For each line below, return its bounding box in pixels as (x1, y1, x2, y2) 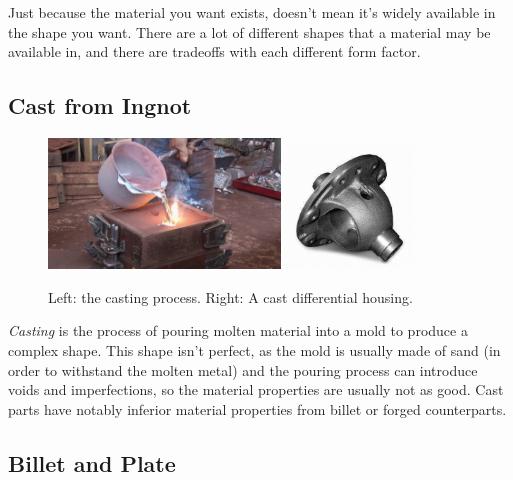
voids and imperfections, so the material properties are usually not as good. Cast (8, 379, 504, 400)
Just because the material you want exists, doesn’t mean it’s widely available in (8, 2, 496, 22)
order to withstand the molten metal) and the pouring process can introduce (8, 359, 478, 380)
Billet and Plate (8, 447, 176, 478)
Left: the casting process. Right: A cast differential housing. (48, 286, 413, 307)
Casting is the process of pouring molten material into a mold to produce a (8, 320, 468, 341)
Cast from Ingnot (8, 90, 192, 121)
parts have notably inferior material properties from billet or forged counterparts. (8, 398, 507, 419)
